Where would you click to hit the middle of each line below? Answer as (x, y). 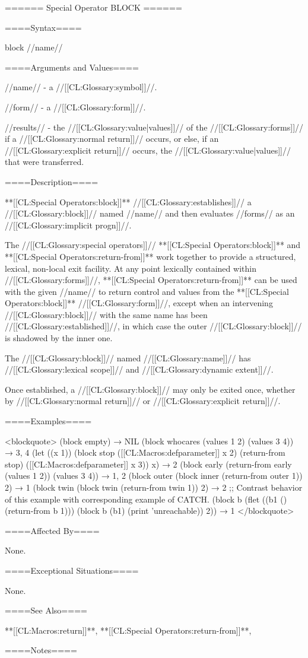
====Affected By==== (52, 530)
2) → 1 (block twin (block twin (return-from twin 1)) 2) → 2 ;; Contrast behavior (154, 487)
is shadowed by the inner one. (59, 338)
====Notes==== (41, 650)
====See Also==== (46, 610)
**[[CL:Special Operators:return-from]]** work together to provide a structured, (150, 256)
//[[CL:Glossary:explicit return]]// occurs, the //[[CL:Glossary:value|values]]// (148, 150)
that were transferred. (45, 162)
